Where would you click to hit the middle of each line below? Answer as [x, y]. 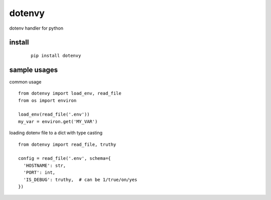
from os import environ [47, 100]
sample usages [34, 70]
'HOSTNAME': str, [45, 165]
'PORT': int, [39, 173]
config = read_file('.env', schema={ [65, 159]
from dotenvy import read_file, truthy [67, 144]
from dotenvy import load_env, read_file [70, 93]
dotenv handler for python [36, 28]
